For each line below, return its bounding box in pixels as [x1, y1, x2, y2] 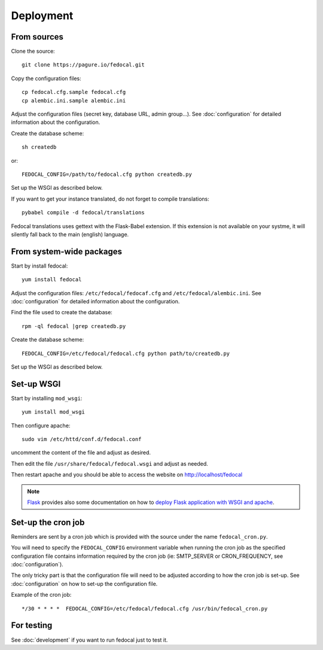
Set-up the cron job [11, 517, 85, 527]
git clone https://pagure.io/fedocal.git [22, 62, 145, 68]
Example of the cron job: [11, 591, 72, 599]
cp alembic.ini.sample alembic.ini [22, 97, 126, 104]
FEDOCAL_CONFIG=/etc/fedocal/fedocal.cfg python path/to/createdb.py [22, 350, 230, 357]
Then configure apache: [11, 422, 71, 429]
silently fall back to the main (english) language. [11, 230, 129, 238]
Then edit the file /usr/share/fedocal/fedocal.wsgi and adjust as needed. [11, 460, 209, 467]
